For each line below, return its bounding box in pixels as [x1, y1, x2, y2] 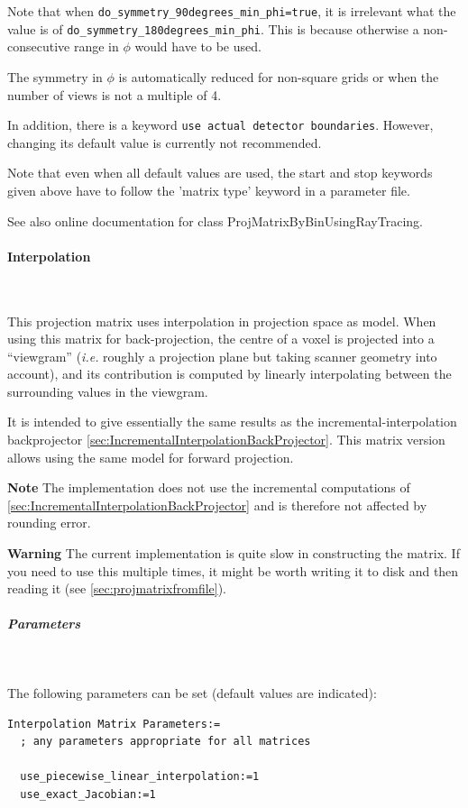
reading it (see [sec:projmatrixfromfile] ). [7, 579, 227, 598]
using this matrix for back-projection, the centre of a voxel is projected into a [7, 329, 435, 348]
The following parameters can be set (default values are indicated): [7, 683, 377, 702]
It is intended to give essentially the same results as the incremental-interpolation [7, 412, 457, 431]
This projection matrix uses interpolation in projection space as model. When [7, 311, 436, 330]
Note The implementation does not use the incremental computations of [7, 478, 410, 497]
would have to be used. [134, 37, 262, 56]
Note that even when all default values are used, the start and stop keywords [7, 163, 433, 182]
